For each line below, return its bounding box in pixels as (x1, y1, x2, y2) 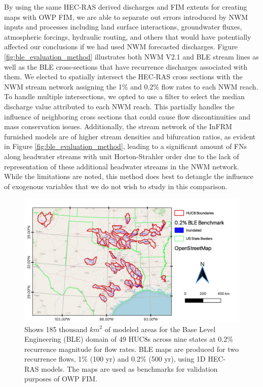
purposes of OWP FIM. (24, 373, 98, 384)
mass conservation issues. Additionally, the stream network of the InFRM (4, 121, 232, 132)
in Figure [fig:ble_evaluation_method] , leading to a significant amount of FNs (4, 141, 247, 152)
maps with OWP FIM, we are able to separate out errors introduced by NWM (4, 11, 248, 22)
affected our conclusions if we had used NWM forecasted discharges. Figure (4, 41, 238, 52)
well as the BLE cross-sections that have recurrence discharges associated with (4, 61, 248, 72)
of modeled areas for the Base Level (104, 323, 216, 334)
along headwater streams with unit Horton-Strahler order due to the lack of (4, 151, 239, 161)
